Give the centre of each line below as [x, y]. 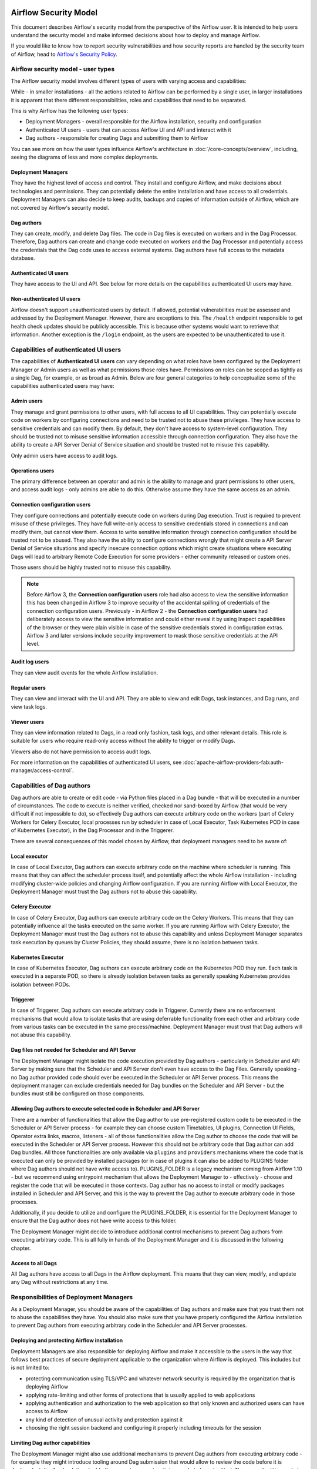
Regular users [28, 687]
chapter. [21, 1248]
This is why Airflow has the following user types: [70, 111]
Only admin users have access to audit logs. [64, 455]
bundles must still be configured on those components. [78, 1094]
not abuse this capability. [41, 1035]
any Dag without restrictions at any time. [60, 1282]
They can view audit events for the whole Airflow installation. [85, 672]
